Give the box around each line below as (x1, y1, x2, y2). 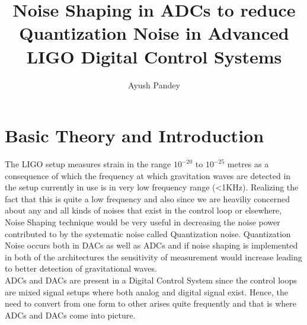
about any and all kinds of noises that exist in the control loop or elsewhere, (5, 204, 282, 216)
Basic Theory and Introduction (5, 123, 264, 148)
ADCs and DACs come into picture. (5, 308, 136, 321)
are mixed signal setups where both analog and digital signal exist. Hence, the (5, 285, 289, 298)
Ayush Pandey (128, 78, 180, 91)
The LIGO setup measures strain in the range (5, 158, 171, 170)
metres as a (227, 158, 269, 170)
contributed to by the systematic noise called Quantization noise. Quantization (5, 227, 291, 240)
